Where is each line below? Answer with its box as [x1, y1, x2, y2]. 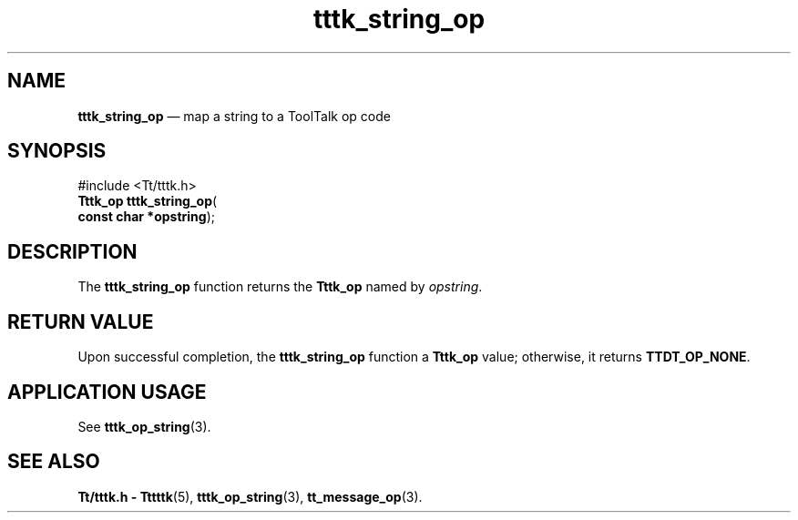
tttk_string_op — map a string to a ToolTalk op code [77, 107, 391, 124]
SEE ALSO [7, 450, 100, 474]
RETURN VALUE [7, 310, 154, 333]
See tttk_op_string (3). [77, 418, 211, 434]
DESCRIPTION [7, 240, 138, 263]
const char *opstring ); [77, 209, 215, 225]
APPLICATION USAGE [7, 380, 207, 403]
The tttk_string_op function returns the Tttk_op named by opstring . [77, 279, 483, 295]
